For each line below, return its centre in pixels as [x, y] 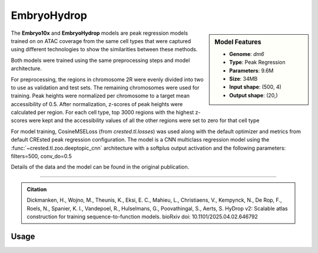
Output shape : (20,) [254, 95]
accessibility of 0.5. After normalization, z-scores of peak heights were [97, 104]
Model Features [238, 42]
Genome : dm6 [247, 54]
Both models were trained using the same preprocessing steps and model [100, 60]
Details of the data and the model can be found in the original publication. [100, 167]
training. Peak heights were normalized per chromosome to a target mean [100, 96]
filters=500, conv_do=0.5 [41, 156]
